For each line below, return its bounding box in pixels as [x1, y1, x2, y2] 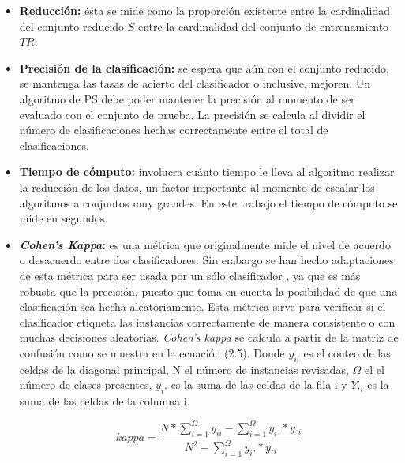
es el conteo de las [303, 344, 391, 360]
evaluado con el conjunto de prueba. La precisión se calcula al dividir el [19, 106, 366, 122]
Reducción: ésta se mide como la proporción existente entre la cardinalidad [19, 2, 390, 18]
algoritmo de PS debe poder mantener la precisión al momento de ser [19, 90, 355, 106]
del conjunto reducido [19, 17, 125, 34]
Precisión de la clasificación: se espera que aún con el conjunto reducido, [19, 59, 389, 76]
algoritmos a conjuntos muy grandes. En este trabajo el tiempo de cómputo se [19, 194, 398, 211]
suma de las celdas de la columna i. [19, 393, 190, 409]
